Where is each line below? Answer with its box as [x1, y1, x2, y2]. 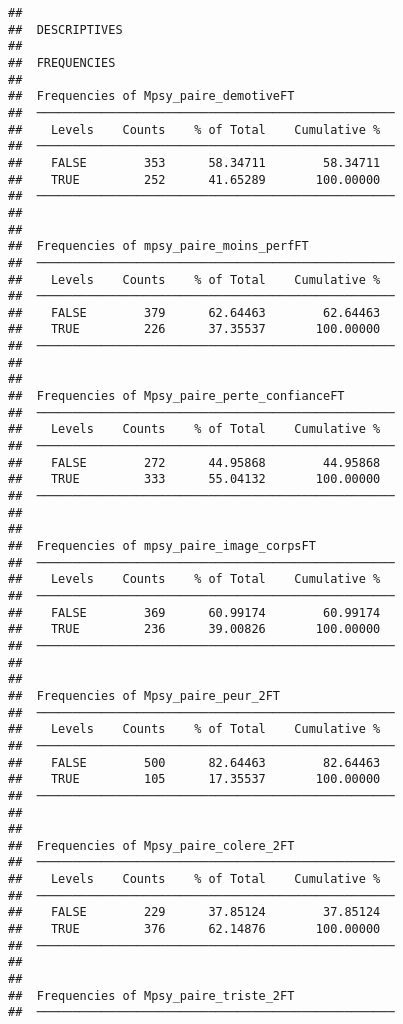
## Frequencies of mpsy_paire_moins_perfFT [8, 239, 309, 254]
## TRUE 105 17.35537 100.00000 [8, 772, 381, 787]
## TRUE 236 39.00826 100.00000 [8, 622, 381, 637]
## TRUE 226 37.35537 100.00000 [8, 322, 381, 337]
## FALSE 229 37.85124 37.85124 [8, 905, 381, 920]
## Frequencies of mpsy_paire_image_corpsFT [8, 539, 316, 553]
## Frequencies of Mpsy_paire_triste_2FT [8, 988, 295, 1003]
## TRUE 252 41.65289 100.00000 [8, 172, 381, 187]
